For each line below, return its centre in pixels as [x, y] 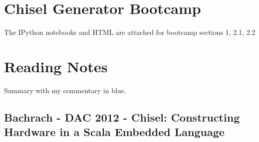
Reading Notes [56, 66]
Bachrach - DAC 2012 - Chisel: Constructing [122, 117]
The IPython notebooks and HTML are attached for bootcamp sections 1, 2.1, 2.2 [130, 32]
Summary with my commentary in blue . [65, 90]
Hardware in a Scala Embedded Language [114, 132]
